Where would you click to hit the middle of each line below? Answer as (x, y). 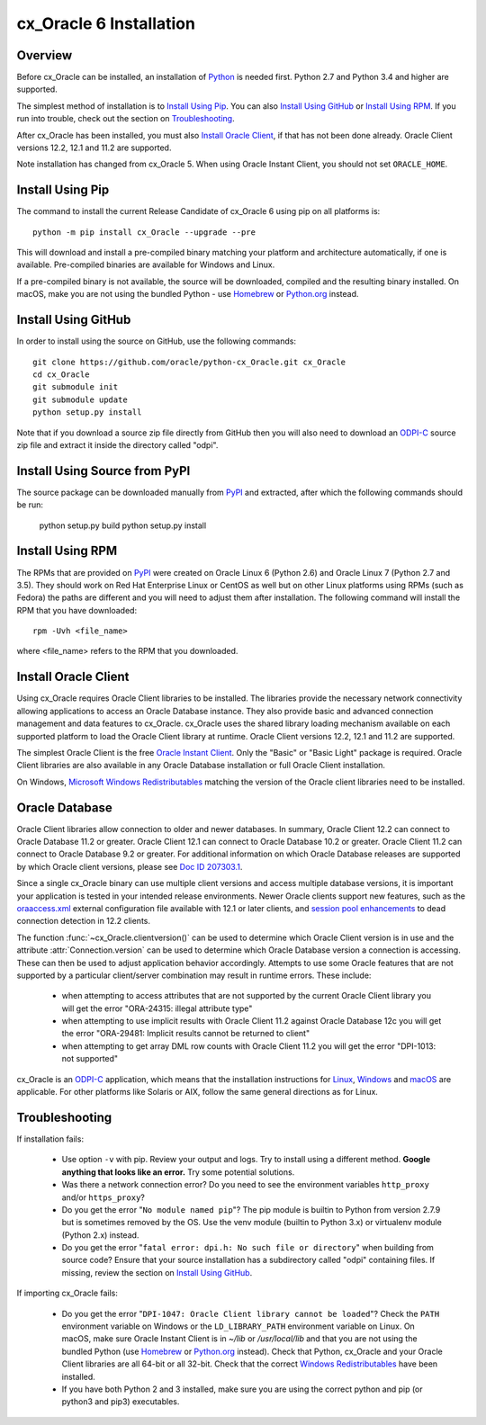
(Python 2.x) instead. (100, 1235)
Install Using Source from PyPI (103, 471)
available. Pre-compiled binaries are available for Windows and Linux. (146, 264)
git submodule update (80, 399)
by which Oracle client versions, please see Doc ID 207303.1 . (130, 866)
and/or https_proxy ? (103, 1197)
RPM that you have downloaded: (77, 610)
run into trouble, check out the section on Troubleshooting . (126, 119)
